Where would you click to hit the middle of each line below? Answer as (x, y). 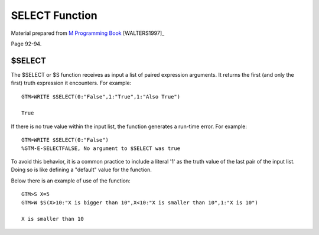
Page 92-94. (26, 44)
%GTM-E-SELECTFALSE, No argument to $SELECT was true (101, 148)
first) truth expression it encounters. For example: (71, 83)
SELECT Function (54, 15)
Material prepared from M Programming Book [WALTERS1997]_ (88, 33)
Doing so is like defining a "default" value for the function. (81, 170)
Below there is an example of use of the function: (71, 181)
